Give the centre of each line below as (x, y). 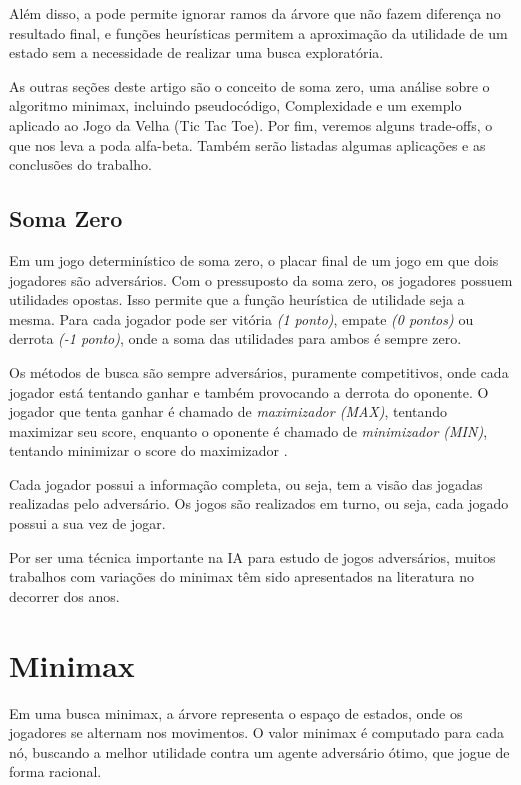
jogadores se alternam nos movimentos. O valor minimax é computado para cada (257, 732)
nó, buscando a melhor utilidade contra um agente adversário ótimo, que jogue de (259, 751)
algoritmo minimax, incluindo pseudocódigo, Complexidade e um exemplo (235, 105)
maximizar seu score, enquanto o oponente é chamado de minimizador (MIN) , (248, 430)
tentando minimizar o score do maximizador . (148, 450)
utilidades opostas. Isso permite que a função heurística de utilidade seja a (237, 299)
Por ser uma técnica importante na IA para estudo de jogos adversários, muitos (252, 556)
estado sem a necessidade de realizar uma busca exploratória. (196, 52)
